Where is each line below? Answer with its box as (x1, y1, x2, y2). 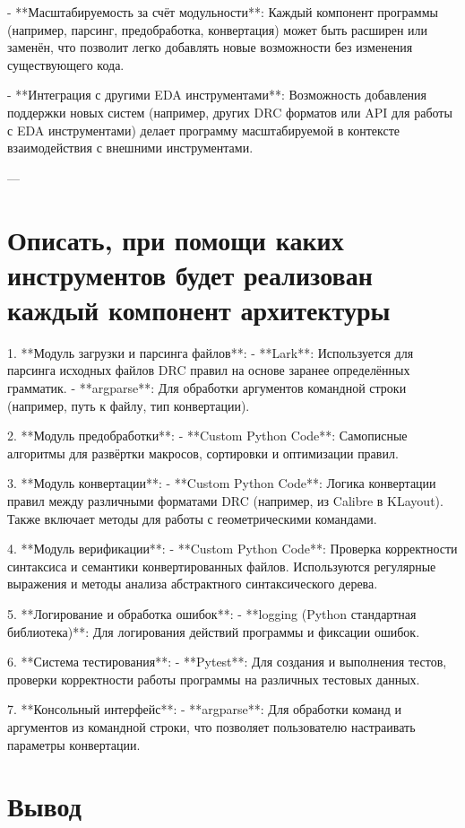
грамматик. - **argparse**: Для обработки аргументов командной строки (7, 379, 407, 397)
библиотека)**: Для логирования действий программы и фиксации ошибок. (7, 622, 420, 641)
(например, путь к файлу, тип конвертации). (7, 396, 250, 414)
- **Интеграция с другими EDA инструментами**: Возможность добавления (7, 85, 427, 104)
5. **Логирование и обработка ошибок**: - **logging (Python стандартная (7, 604, 417, 623)
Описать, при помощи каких (7, 221, 344, 257)
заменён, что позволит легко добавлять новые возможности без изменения (7, 38, 413, 57)
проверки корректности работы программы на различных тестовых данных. (7, 669, 420, 688)
